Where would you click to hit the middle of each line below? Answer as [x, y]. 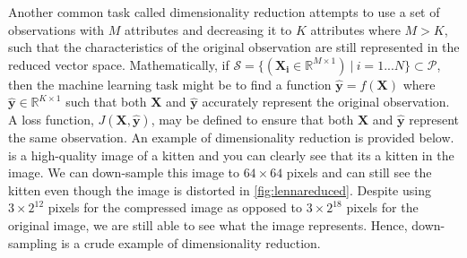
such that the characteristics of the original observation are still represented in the [234, 47]
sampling [33, 242]
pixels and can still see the [359, 172]
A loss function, [51, 119]
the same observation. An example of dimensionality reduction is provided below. [231, 137]
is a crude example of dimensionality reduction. [191, 242]
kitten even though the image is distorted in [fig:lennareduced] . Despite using [220, 189]
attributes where [355, 29]
